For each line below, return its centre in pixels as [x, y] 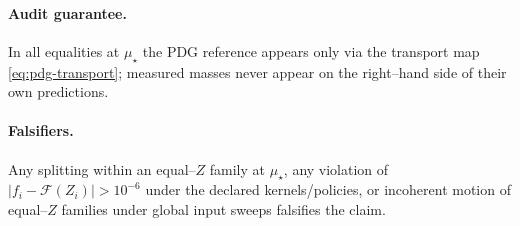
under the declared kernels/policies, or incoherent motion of [328, 189]
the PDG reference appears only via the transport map [311, 50]
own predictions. [58, 91]
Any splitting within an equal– [102, 168]
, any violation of [336, 168]
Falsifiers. [41, 130]
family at [237, 168]
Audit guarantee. [67, 12]
